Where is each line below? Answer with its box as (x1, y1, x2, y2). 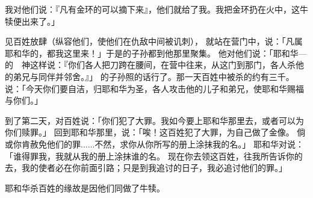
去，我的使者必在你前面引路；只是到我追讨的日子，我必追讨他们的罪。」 (5, 161, 287, 174)
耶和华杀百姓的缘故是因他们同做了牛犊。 (5, 181, 165, 194)
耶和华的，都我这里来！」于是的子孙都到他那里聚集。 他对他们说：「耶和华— (5, 46, 307, 59)
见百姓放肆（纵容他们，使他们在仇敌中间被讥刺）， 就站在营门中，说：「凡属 (5, 35, 303, 48)
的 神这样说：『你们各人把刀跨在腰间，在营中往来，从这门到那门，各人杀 (5, 58, 296, 71)
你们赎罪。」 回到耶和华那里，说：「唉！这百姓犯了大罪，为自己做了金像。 (5, 126, 294, 138)
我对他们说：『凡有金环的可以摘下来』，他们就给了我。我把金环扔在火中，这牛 (5, 3, 308, 15)
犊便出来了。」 (5, 14, 60, 27)
